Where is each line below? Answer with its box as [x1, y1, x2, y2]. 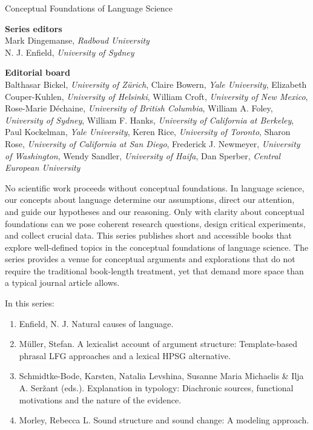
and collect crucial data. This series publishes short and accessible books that [5, 229, 292, 242]
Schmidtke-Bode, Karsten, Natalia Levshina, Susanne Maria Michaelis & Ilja [19, 369, 304, 382]
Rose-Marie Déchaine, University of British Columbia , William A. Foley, [5, 102, 273, 114]
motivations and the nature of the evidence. [19, 393, 182, 406]
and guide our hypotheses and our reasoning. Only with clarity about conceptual [5, 205, 305, 217]
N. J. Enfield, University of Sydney [5, 45, 134, 58]
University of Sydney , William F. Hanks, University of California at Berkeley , [5, 113, 294, 126]
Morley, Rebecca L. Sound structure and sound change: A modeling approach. [19, 414, 309, 426]
